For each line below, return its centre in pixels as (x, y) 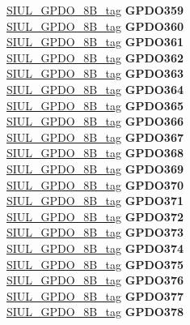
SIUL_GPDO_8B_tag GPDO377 (95, 295)
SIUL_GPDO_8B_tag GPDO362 (95, 57)
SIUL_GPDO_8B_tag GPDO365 (95, 105)
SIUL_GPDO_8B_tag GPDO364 (95, 89)
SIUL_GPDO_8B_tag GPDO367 (95, 137)
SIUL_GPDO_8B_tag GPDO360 (95, 26)
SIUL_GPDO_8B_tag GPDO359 (95, 10)
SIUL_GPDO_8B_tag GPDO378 (95, 312)
